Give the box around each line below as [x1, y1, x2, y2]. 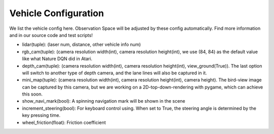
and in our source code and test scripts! [9, 32, 93, 38]
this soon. [22, 91, 43, 97]
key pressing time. [22, 112, 61, 118]
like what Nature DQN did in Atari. [22, 56, 92, 62]
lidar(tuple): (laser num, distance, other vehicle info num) [22, 41, 141, 48]
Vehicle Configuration [9, 8, 104, 19]
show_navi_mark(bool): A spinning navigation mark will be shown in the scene [22, 98, 185, 104]
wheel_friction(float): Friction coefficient [22, 119, 106, 125]
